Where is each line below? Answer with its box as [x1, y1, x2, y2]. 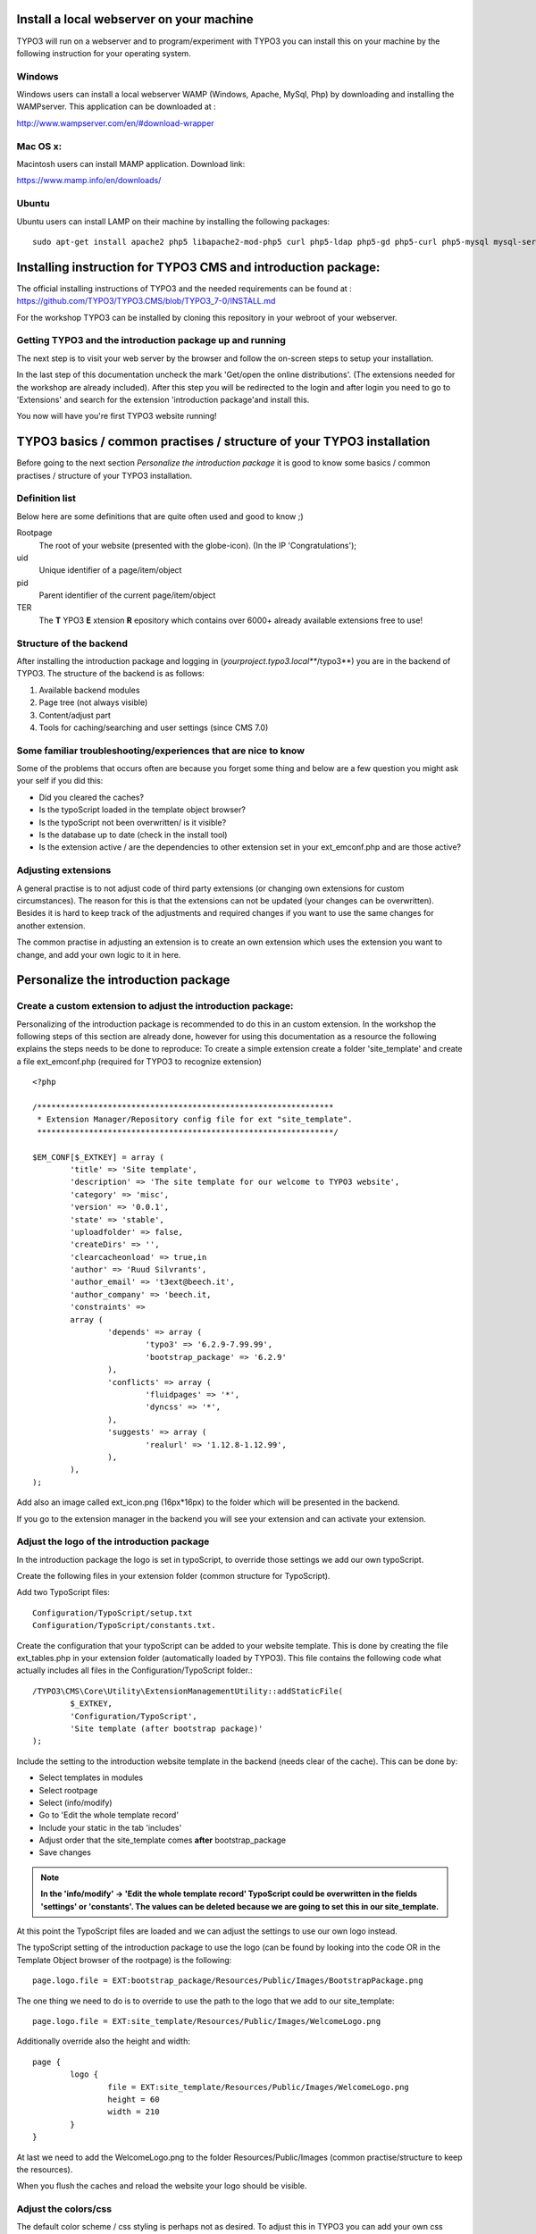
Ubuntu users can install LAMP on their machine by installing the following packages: [16, 215, 331, 227]
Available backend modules [38, 684, 140, 695]
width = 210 [107, 2107, 160, 2117]
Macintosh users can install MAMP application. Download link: [16, 158, 246, 169]
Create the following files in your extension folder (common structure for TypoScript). [16, 1571, 331, 1582]
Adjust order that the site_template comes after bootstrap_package [38, 1835, 286, 1845]
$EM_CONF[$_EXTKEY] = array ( [32, 1152, 165, 1162]
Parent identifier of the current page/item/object [38, 590, 216, 600]
